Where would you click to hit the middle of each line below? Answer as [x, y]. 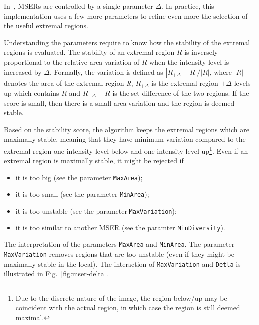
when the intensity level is [189, 61]
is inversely [201, 52]
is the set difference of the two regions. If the [181, 93]
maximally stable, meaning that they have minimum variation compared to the [125, 139]
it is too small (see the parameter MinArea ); [82, 194]
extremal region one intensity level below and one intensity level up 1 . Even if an [126, 150]
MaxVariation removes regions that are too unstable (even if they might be [119, 254]
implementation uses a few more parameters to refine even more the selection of [126, 16]
